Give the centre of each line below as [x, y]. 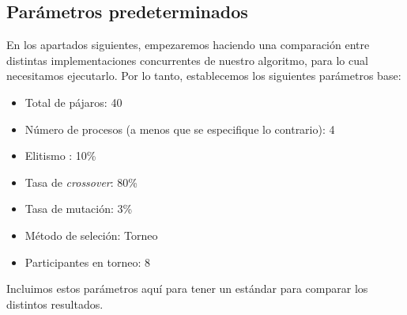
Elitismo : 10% [60, 156]
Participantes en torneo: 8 [88, 262]
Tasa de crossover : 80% [81, 182]
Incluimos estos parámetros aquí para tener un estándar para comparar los [187, 288]
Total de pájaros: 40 [73, 102]
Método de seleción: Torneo [91, 235]
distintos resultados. [55, 304]
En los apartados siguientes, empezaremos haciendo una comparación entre [188, 45]
